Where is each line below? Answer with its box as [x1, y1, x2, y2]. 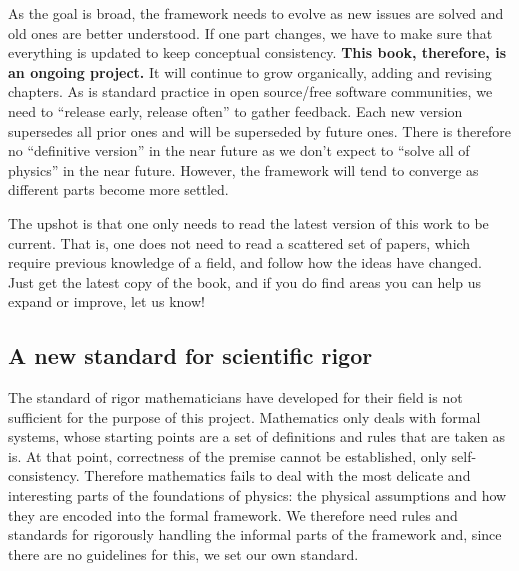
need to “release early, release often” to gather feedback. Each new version [8, 100, 463, 121]
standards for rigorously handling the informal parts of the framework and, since [8, 524, 502, 545]
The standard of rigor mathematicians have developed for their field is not [8, 387, 463, 408]
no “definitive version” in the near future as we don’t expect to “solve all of [8, 140, 470, 161]
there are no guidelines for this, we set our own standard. [8, 543, 359, 564]
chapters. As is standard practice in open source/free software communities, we [8, 81, 493, 102]
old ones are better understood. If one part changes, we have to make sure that [8, 22, 493, 43]
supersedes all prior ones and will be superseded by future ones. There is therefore [8, 120, 511, 141]
